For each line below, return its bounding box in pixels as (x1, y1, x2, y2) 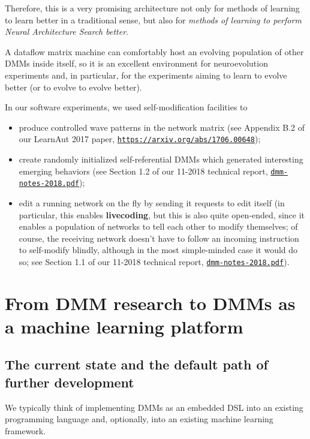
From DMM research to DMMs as (5, 290, 296, 315)
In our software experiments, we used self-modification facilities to (5, 101, 248, 113)
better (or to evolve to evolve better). (5, 80, 142, 93)
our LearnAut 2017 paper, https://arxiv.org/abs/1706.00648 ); (19, 133, 261, 145)
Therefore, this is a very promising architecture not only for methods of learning (5, 2, 300, 14)
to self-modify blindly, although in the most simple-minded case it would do (19, 243, 298, 256)
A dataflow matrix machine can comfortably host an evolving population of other (5, 45, 304, 58)
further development (5, 372, 134, 391)
